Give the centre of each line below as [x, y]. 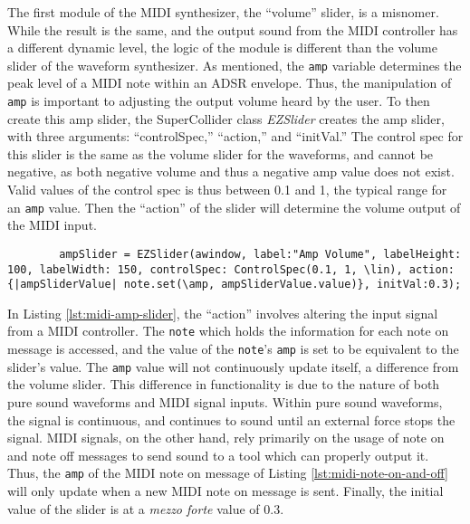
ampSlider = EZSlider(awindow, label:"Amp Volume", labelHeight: [260, 254]
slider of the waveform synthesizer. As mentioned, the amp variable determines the [235, 65]
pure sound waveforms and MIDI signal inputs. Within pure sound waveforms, [225, 402]
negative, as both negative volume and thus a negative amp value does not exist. [231, 171]
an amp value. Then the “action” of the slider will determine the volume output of [234, 207]
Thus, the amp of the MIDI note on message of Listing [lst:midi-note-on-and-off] [228, 473]
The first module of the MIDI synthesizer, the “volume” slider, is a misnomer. [223, 12]
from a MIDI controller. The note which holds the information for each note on [228, 331]
